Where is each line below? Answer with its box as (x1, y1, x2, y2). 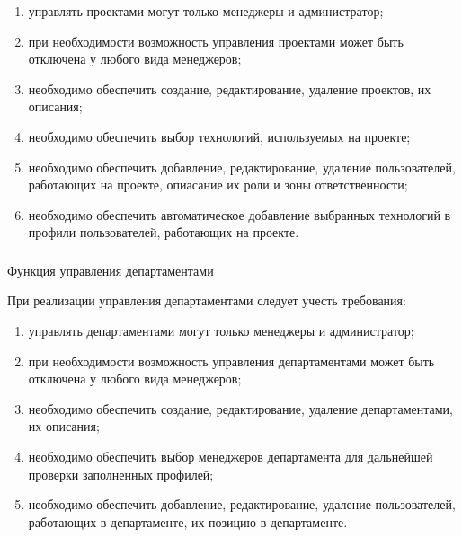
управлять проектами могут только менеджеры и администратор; (28, 2, 384, 20)
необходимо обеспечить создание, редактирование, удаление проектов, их (28, 79, 431, 98)
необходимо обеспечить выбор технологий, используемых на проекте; (28, 127, 411, 145)
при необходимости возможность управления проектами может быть (28, 31, 404, 50)
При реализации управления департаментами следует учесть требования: (7, 291, 406, 310)
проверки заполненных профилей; (28, 464, 214, 483)
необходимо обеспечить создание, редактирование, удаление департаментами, (28, 399, 453, 418)
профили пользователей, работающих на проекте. (28, 223, 299, 242)
